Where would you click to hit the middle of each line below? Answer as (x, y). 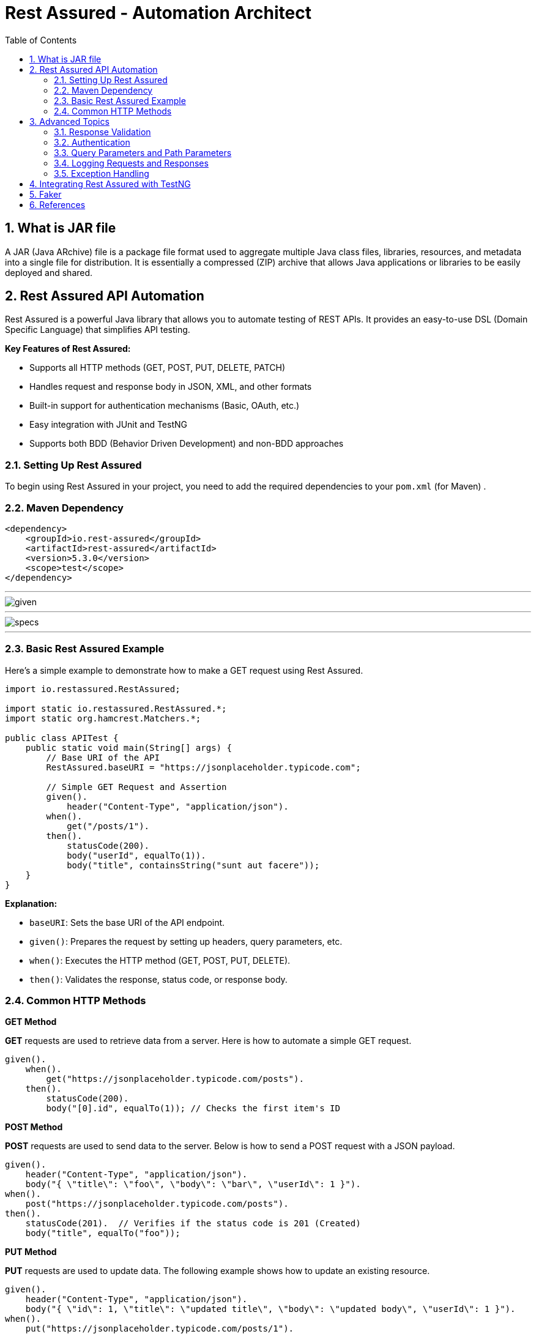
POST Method (34, 1127)
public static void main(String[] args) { (128, 747)
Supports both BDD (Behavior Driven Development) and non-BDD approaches (187, 444)
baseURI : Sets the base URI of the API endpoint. (127, 922)
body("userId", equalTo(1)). (136, 855)
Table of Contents (41, 40)
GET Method (31, 1022)
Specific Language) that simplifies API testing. (98, 330)
